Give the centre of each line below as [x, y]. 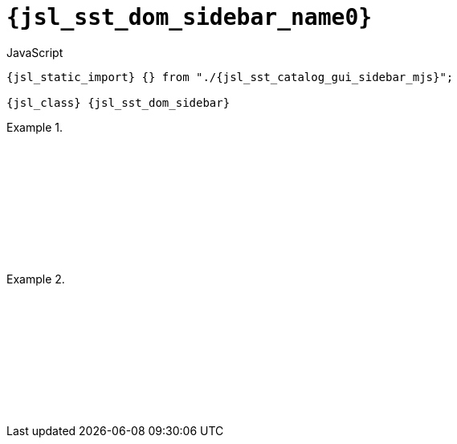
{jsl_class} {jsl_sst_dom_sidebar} [118, 102]
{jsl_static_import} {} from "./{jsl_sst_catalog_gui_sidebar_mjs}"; [230, 77]
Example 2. [36, 279]
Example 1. [35, 127]
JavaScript [35, 52]
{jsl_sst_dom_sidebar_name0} [190, 17]
